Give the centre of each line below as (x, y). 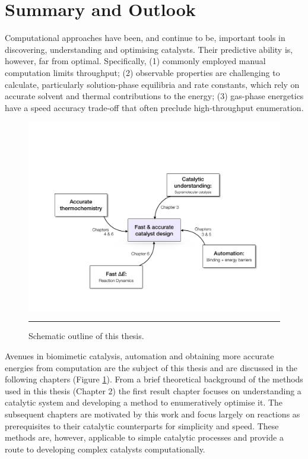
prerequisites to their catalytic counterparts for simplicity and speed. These (142, 425)
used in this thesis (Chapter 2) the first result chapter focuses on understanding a (153, 390)
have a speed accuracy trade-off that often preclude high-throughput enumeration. (154, 107)
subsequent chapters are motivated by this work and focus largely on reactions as (153, 414)
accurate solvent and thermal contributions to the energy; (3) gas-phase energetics (154, 96)
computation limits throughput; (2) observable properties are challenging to (142, 72)
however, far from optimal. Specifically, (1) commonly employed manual (135, 61)
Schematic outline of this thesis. (86, 336)
